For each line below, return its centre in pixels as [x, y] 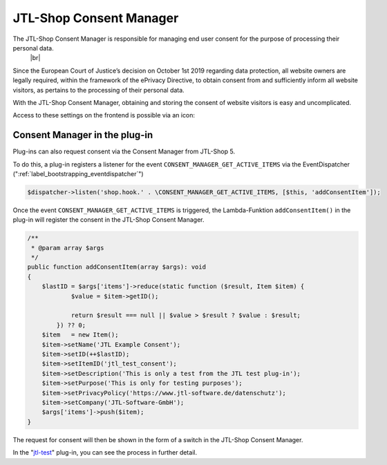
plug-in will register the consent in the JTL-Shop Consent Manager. [108, 220]
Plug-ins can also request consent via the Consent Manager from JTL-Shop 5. [124, 151]
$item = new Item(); [80, 335]
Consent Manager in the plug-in [83, 135]
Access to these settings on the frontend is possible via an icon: [104, 115]
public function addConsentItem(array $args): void [117, 267]
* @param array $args [68, 248]
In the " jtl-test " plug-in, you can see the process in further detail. [105, 453]
